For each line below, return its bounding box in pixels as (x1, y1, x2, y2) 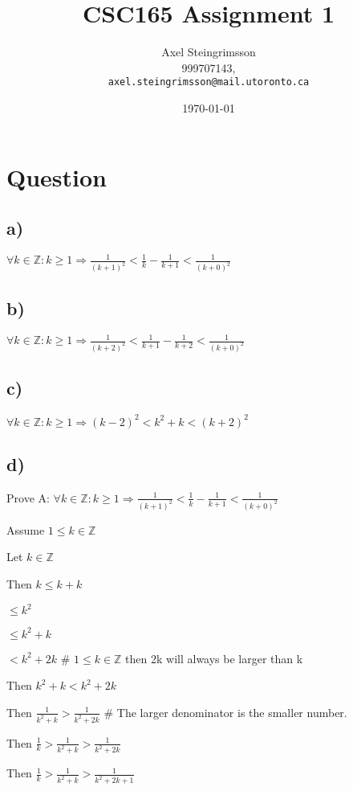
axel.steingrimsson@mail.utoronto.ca (108, 76, 310, 88)
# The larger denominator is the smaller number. (103, 703, 347, 720)
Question (6, 160, 107, 193)
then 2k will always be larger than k (125, 650, 303, 666)
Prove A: (6, 489, 50, 506)
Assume (6, 521, 45, 538)
